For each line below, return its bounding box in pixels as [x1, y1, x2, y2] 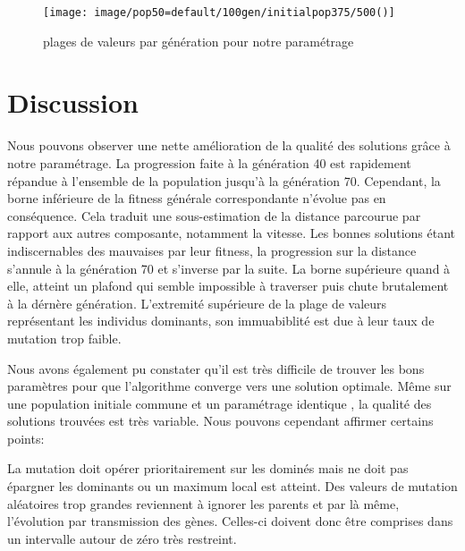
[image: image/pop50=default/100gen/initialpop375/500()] [43, 6, 395, 19]
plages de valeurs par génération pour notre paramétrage [43, 31, 354, 50]
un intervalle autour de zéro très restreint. [7, 529, 237, 547]
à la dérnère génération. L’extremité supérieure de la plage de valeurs [7, 293, 387, 312]
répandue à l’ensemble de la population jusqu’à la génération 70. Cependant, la [7, 171, 441, 190]
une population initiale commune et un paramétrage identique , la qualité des [7, 394, 432, 412]
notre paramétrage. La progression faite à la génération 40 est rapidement [7, 153, 411, 172]
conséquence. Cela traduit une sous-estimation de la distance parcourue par [7, 206, 421, 225]
